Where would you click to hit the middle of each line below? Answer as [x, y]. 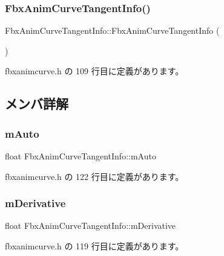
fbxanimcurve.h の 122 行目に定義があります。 [94, 176]
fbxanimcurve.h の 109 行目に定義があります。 [94, 71]
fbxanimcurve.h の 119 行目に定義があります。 [94, 246]
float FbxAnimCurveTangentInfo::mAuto [81, 156]
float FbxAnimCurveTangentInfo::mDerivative [91, 226]
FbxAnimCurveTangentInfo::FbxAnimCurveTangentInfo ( [112, 30]
